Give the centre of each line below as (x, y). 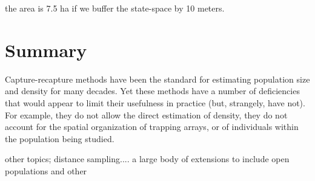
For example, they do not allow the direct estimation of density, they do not (146, 114)
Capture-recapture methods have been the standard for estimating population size (157, 79)
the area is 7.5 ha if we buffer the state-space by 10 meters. (115, 8)
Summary (46, 50)
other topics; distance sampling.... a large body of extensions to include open (147, 159)
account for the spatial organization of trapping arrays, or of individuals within (152, 127)
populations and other (46, 170)
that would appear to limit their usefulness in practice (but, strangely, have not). (155, 102)
